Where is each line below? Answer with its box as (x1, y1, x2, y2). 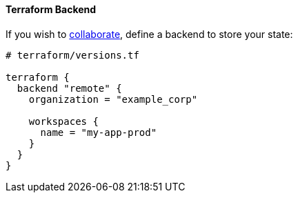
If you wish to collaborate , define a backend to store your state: (6, 28, 293, 40)
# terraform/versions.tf (6, 49, 139, 61)
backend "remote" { (17, 82, 122, 94)
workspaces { (28, 115, 99, 127)
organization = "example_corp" (28, 93, 198, 105)
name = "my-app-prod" (40, 126, 157, 138)
